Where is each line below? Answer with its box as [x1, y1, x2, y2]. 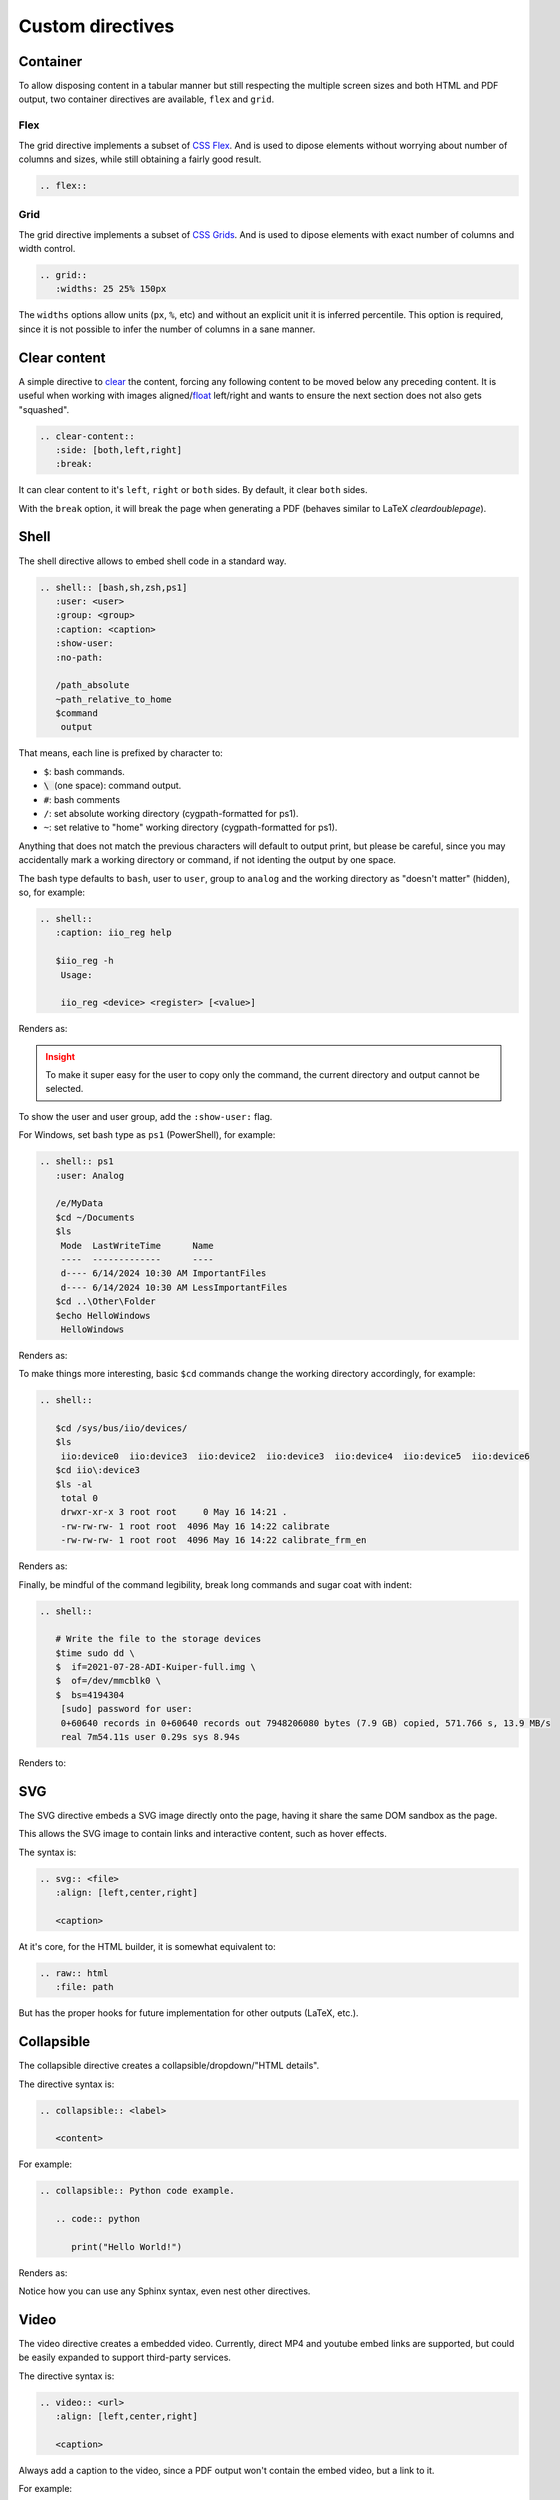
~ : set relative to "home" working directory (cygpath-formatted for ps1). [43, 821, 338, 834]
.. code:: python [55, 2213, 140, 2225]
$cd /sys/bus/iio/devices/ [55, 1423, 188, 1434]
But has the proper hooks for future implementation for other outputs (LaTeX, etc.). [18, 2007, 359, 2019]
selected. [45, 1083, 84, 1095]
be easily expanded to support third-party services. [18, 2351, 232, 2364]
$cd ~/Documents [55, 1211, 135, 1223]
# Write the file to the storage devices [55, 1633, 262, 1645]
